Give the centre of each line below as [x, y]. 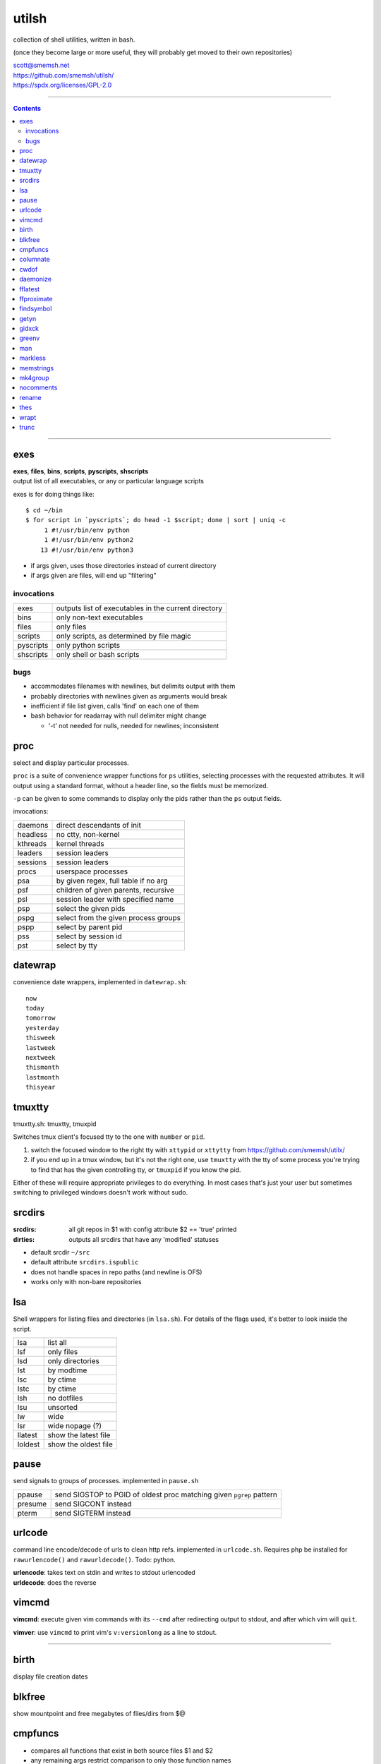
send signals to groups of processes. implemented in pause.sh [106, 1481]
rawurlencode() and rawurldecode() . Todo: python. [94, 1559]
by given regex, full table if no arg [112, 881]
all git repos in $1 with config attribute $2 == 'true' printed [153, 1230]
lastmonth [42, 1077]
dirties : [24, 1239]
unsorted [62, 1407]
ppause [30, 1494]
